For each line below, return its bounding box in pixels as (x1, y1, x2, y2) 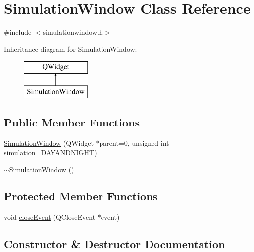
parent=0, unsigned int (99, 137, 169, 148)
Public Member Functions (4, 114, 140, 129)
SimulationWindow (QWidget (4, 137, 94, 148)
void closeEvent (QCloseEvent (4, 211, 96, 222)
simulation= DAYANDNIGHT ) (4, 147, 97, 158)
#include (4, 27, 32, 37)
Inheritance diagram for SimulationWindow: (4, 43, 137, 54)
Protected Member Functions (4, 188, 158, 203)
